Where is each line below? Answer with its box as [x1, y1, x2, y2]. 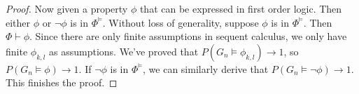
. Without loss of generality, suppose [102, 15, 259, 29]
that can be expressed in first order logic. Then [139, 1, 342, 15]
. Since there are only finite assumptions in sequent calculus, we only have [29, 29, 347, 43]
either [6, 15, 31, 29]
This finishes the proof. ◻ [6, 75, 118, 90]
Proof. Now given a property [6, 1, 128, 15]
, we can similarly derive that [143, 61, 269, 76]
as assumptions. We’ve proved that [49, 43, 199, 58]
